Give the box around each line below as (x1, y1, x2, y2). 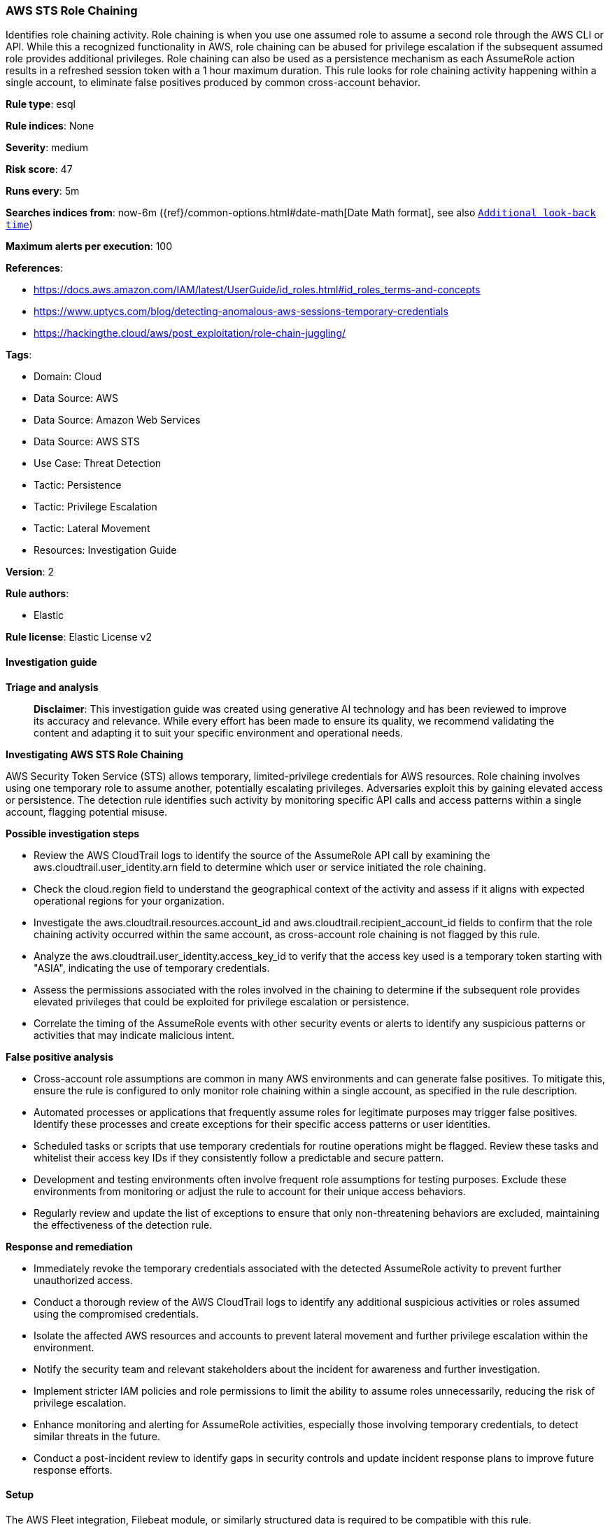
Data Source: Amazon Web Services (34, 414, 201, 426)
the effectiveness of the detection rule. (34, 1218, 213, 1231)
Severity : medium (6, 141, 89, 154)
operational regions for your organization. (34, 894, 225, 907)
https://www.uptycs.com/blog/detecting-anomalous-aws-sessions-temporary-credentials (34, 305, 448, 318)
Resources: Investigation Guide (34, 544, 177, 557)
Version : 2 (6, 566, 55, 578)
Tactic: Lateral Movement (34, 522, 150, 535)
